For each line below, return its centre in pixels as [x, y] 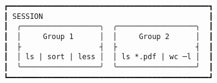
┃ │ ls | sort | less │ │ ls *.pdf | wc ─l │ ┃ [108, 57]
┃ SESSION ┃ [108, 16]
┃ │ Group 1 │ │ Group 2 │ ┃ [108, 36]
